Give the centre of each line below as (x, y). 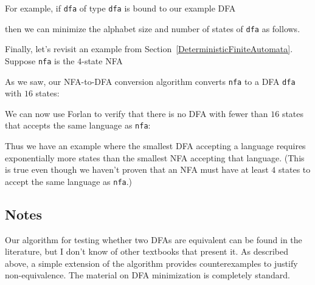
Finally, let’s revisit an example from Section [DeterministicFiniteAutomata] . (149, 49)
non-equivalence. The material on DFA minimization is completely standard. (147, 275)
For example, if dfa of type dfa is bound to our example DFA (120, 8)
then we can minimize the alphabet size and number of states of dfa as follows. (153, 28)
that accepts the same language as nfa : (78, 125)
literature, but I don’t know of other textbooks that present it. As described (147, 251)
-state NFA (102, 60)
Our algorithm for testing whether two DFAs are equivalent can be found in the (154, 239)
